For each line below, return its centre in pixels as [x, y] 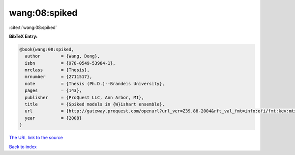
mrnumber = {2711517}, [59, 77]
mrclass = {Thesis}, [57, 70]
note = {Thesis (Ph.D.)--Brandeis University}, [95, 84]
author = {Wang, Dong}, [62, 56]
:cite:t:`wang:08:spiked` [33, 27]
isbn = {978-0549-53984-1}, [70, 63]
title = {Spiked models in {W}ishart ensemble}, [95, 104]
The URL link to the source [36, 138]
